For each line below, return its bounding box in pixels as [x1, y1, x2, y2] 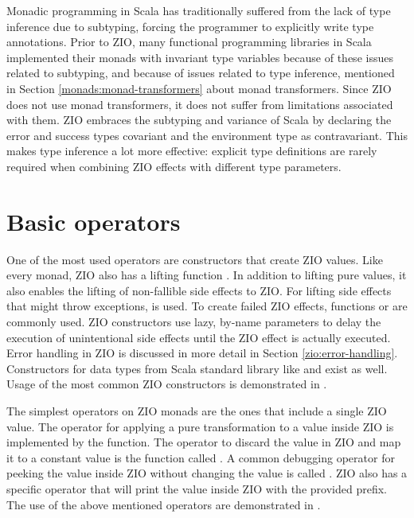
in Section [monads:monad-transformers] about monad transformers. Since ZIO [6, 80, 392, 96]
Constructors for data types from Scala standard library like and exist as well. [6, 360, 388, 376]
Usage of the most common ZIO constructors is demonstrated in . [6, 376, 327, 392]
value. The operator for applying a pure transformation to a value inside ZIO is [6, 418, 394, 434]
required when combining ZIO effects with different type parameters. [6, 158, 342, 174]
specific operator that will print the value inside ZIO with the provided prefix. [6, 480, 387, 497]
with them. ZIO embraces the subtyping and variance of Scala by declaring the [6, 111, 392, 128]
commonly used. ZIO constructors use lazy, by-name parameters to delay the [6, 314, 381, 330]
